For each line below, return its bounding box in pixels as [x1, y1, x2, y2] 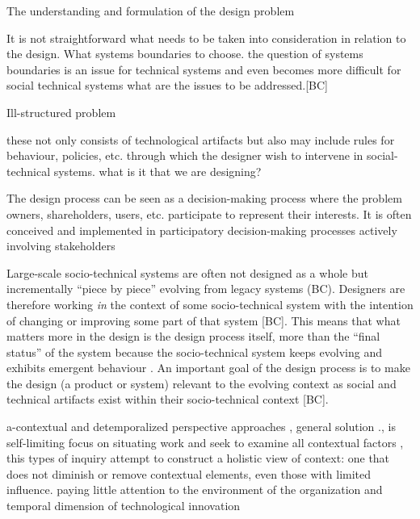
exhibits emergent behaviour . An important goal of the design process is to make [6, 359, 410, 376]
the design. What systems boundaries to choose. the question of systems [6, 45, 363, 62]
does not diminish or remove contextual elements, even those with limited [6, 465, 372, 482]
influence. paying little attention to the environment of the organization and [6, 481, 383, 498]
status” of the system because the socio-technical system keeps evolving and [6, 343, 382, 360]
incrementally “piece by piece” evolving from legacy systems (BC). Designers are [6, 280, 405, 297]
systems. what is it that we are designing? [53, 162, 262, 179]
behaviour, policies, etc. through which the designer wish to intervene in [6, 147, 363, 164]
